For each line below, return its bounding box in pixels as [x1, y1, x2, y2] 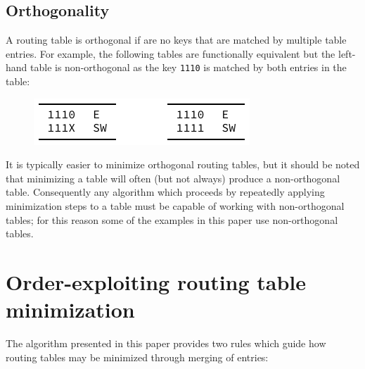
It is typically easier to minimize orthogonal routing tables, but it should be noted [6, 157, 360, 172]
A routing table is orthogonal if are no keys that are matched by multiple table [6, 32, 347, 47]
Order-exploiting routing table [6, 267, 307, 296]
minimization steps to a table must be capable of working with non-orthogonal [6, 199, 345, 213]
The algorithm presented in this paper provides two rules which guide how [6, 336, 326, 351]
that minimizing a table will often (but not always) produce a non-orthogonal [6, 170, 340, 185]
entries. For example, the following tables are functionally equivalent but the [6, 46, 335, 61]
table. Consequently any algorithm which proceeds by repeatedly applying [6, 184, 325, 199]
